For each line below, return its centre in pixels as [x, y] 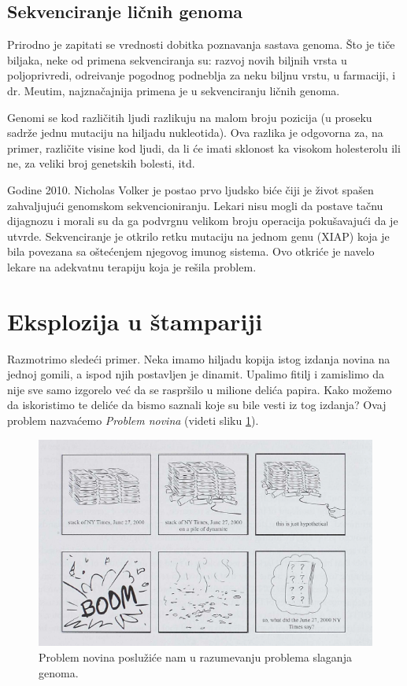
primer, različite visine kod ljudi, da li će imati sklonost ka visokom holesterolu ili [204, 148]
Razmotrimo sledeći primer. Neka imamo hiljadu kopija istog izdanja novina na [199, 358]
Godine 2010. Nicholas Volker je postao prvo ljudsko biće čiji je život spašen [191, 189]
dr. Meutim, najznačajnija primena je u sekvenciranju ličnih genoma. [174, 90]
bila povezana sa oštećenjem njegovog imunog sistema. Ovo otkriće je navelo [191, 251]
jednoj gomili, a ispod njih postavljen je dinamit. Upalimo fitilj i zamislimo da [196, 374]
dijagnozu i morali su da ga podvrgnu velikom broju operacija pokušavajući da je [203, 221]
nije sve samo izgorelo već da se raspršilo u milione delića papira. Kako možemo [200, 389]
